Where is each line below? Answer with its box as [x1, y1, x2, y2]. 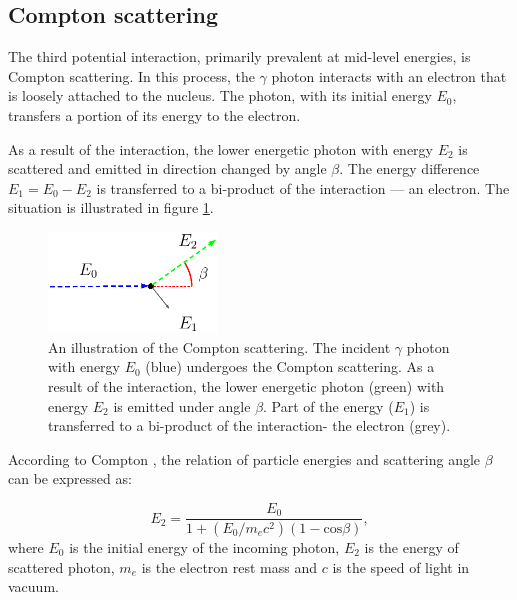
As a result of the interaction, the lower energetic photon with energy [8, 138, 433, 159]
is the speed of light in [332, 556, 470, 577]
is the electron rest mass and [141, 556, 318, 577]
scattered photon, [8, 556, 115, 577]
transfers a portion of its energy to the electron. [8, 104, 301, 125]
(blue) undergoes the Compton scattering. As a [145, 356, 435, 377]
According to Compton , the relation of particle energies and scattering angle [8, 448, 481, 469]
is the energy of [364, 536, 459, 557]
